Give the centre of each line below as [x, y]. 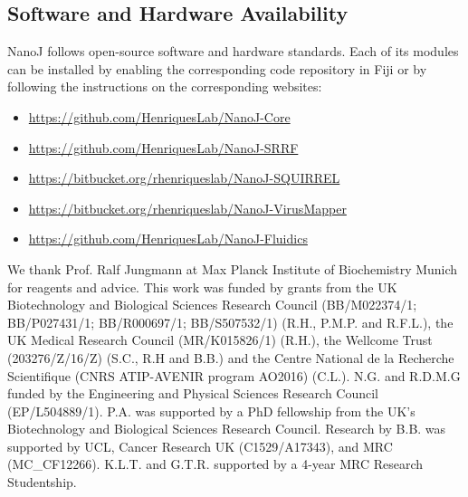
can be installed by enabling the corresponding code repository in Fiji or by [217, 68]
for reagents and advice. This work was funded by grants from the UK [202, 287]
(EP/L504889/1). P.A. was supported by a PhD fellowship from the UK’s [211, 411]
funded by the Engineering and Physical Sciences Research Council [193, 393]
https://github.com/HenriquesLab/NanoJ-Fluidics [168, 239]
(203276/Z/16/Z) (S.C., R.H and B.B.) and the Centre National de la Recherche [231, 357]
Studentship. [42, 482]
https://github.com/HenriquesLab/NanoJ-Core [159, 116]
